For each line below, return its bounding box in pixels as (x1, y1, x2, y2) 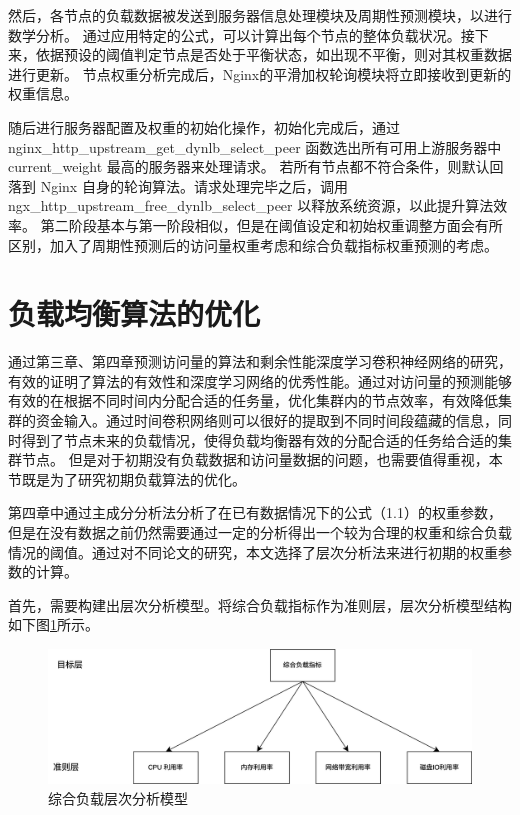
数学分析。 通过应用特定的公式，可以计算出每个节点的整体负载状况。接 (8, 24, 475, 45)
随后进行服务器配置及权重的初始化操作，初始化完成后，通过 (8, 116, 400, 137)
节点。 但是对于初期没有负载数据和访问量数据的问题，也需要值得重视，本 (21, 449, 503, 470)
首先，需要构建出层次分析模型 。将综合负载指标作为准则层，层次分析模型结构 (8, 594, 512, 615)
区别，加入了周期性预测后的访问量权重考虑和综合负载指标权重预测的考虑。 (8, 234, 498, 255)
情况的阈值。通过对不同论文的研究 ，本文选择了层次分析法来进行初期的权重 (8, 541, 498, 562)
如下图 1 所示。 (8, 614, 99, 635)
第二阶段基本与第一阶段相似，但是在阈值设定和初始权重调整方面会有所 (40, 214, 503, 235)
